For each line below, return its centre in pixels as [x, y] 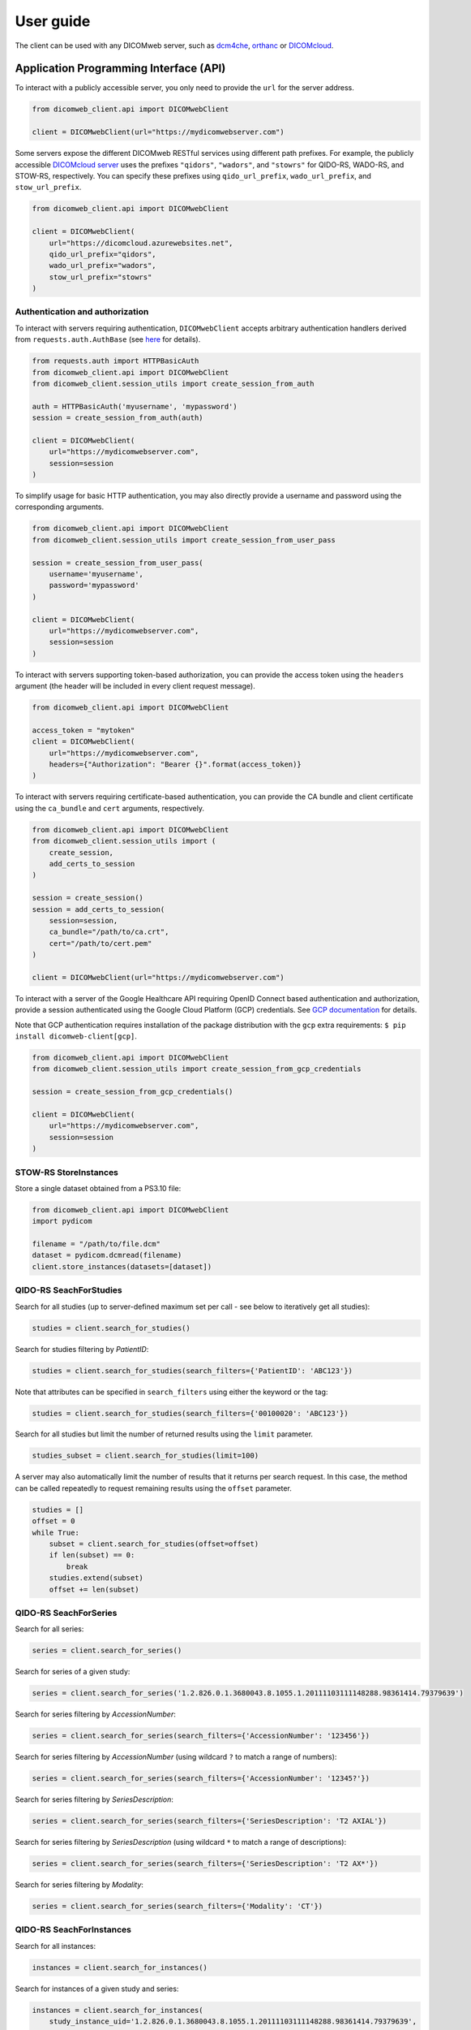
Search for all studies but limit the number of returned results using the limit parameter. [164, 1434]
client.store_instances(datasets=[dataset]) [122, 1266]
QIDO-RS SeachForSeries [66, 1613]
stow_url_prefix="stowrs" [101, 277]
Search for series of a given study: [73, 1672]
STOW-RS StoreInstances [67, 1172]
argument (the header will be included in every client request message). [135, 686]
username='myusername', [96, 574]
